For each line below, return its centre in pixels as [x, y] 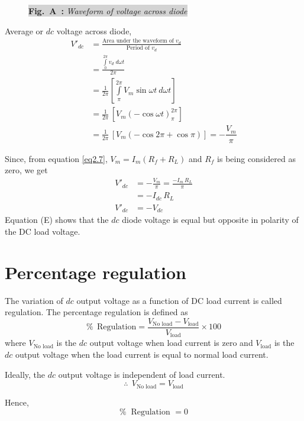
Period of [138, 48]
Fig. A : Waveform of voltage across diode [108, 11]
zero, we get [26, 170]
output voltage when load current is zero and [171, 343]
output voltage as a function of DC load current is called [179, 300]
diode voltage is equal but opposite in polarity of [210, 220]
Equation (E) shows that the [57, 220]
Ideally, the [25, 374]
